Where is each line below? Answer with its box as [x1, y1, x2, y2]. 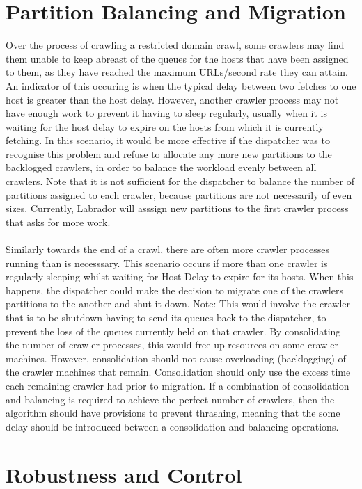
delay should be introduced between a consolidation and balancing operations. [6, 419, 339, 433]
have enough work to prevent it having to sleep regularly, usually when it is [6, 106, 328, 120]
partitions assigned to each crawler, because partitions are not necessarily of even [6, 187, 352, 202]
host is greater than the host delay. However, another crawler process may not [6, 92, 339, 106]
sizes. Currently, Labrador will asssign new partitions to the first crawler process [6, 201, 349, 216]
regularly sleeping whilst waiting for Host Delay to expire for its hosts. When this [6, 269, 354, 284]
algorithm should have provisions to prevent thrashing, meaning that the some [6, 406, 340, 420]
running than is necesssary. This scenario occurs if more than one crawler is [6, 255, 328, 270]
